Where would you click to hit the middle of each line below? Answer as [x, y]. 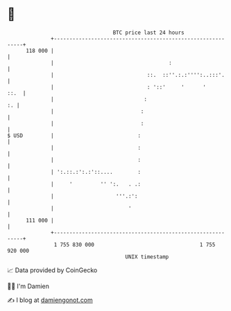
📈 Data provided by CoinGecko [52, 270]
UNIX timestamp [147, 257]
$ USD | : [74, 135]
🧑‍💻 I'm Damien [28, 286]
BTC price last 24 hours [149, 33]
